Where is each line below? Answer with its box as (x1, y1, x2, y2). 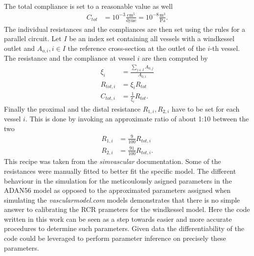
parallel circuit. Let (4, 33, 62, 44)
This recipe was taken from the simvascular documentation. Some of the (4, 156, 221, 166)
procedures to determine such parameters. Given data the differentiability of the (4, 223, 244, 233)
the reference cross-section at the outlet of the (68, 43, 206, 53)
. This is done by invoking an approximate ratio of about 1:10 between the (25, 114, 249, 124)
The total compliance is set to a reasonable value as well (4, 1, 173, 11)
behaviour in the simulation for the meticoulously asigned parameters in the (4, 175, 232, 186)
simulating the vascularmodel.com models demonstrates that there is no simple (4, 194, 240, 205)
